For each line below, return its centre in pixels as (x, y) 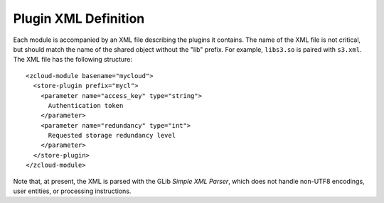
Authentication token (86, 105)
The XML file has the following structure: (73, 60)
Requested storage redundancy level (112, 136)
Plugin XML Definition (79, 18)
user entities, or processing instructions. (72, 191)
